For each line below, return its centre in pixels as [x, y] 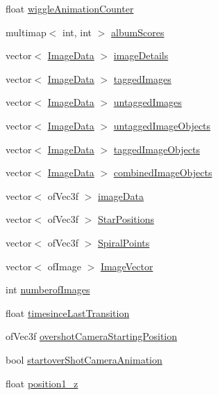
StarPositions [126, 219]
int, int [77, 32]
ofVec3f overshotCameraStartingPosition [92, 336]
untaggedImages [148, 102]
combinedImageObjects [163, 172]
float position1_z [42, 383]
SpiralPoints [124, 242]
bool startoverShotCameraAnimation [84, 359]
